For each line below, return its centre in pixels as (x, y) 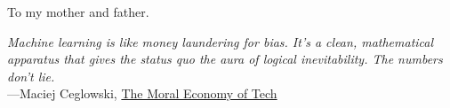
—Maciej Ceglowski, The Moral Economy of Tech (142, 93)
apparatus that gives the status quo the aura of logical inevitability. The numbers (225, 59)
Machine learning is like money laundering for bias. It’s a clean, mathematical (221, 41)
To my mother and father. (78, 12)
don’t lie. (31, 76)
